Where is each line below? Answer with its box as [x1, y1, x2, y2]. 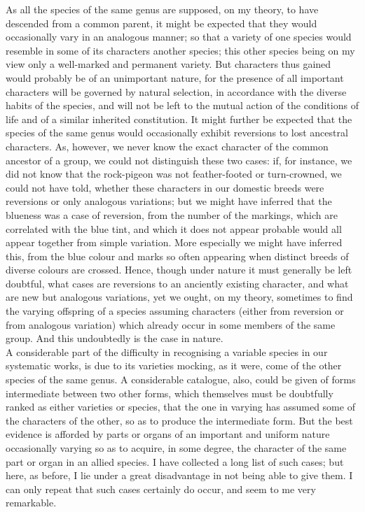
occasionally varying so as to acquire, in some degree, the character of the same [6, 441, 347, 455]
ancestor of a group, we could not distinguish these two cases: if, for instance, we [6, 152, 352, 167]
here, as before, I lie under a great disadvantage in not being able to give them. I [6, 468, 353, 483]
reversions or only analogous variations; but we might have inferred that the [6, 194, 332, 208]
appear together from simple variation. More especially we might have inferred [6, 235, 343, 250]
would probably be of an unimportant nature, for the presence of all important [6, 70, 344, 85]
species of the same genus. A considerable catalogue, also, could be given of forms [6, 372, 356, 387]
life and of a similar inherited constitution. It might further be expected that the [6, 111, 352, 126]
